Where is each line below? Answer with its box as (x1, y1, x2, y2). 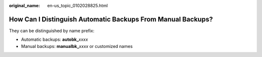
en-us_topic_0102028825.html (47, 3, 108, 8)
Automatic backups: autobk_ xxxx (21, 36, 88, 43)
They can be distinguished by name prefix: (9, 28, 95, 34)
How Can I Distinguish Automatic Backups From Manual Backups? (9, 15, 213, 23)
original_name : (9, 3, 40, 8)
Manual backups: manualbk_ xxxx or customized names (21, 43, 133, 49)
